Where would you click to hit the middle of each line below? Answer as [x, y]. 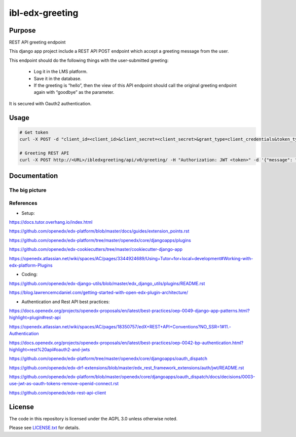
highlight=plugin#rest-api [35, 318]
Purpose [22, 30]
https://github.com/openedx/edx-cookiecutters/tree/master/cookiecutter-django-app [96, 249]
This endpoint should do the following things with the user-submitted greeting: [89, 60]
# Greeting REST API [44, 153]
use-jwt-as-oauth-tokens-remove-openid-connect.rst [64, 384]
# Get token [34, 132]
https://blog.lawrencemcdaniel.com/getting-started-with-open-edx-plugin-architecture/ [99, 293]
